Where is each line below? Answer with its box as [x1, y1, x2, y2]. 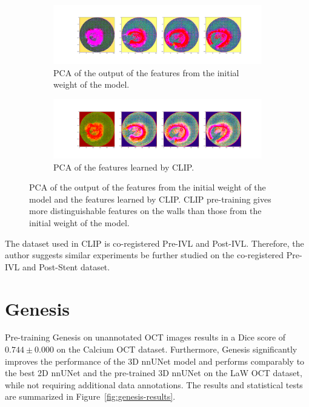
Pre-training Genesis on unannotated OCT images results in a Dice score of [5, 331, 286, 344]
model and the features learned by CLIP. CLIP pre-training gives [29, 192, 271, 205]
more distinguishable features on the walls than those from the [29, 204, 262, 217]
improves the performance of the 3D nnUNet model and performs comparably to [5, 354, 305, 367]
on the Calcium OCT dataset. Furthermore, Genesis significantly [56, 343, 297, 356]
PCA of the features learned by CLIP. [53, 160, 194, 173]
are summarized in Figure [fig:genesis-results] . [5, 390, 176, 403]
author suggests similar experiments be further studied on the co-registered [5, 249, 284, 261]
